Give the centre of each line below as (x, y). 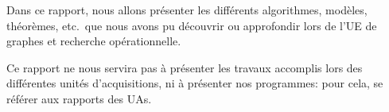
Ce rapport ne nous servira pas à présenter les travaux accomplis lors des (185, 67)
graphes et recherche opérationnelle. (94, 41)
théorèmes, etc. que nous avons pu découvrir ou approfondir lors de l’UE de (192, 25)
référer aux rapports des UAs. (79, 98)
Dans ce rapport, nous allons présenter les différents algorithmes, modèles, (187, 10)
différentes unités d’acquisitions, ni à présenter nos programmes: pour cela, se (195, 83)
